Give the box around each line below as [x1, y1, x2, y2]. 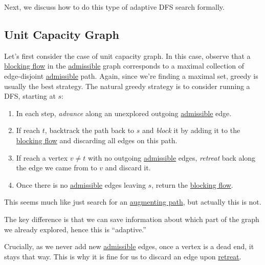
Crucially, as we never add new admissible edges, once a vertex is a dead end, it [4, 241, 254, 252]
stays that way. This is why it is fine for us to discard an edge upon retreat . [4, 251, 241, 261]
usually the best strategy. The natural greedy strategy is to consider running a [4, 80, 250, 91]
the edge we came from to [16, 162, 97, 173]
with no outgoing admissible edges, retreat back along [88, 152, 256, 163]
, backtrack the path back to [45, 125, 135, 136]
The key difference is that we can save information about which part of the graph [4, 213, 259, 224]
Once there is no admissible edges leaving [16, 179, 146, 190]
